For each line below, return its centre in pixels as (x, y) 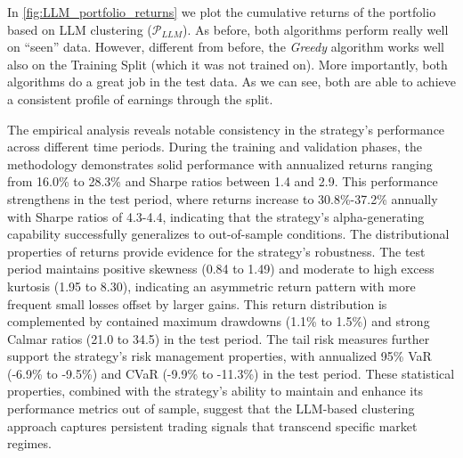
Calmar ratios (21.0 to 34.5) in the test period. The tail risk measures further (219, 338)
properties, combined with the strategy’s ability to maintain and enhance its (215, 391)
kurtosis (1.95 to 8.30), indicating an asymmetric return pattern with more (211, 286)
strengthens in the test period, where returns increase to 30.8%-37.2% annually (223, 198)
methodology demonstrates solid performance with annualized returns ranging (220, 164)
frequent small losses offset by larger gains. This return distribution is (197, 303)
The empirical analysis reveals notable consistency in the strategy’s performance (226, 129)
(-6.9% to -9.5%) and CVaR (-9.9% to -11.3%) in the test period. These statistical (231, 373)
